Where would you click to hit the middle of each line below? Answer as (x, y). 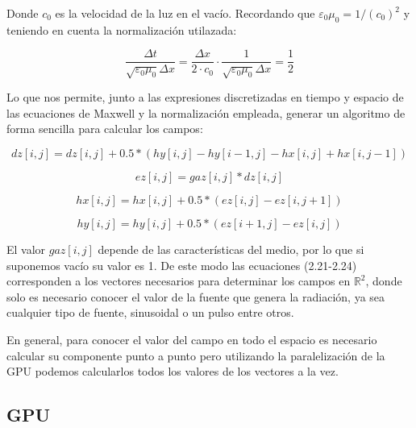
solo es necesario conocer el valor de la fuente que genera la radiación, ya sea (196, 296)
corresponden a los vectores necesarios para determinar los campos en (179, 281)
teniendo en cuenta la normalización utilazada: (122, 29)
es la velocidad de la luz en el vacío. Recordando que (185, 13)
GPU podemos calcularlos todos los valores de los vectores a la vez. (173, 371)
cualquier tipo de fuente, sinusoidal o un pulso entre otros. (150, 312)
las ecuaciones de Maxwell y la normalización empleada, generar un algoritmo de (206, 112)
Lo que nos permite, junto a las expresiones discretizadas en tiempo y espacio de (205, 97)
